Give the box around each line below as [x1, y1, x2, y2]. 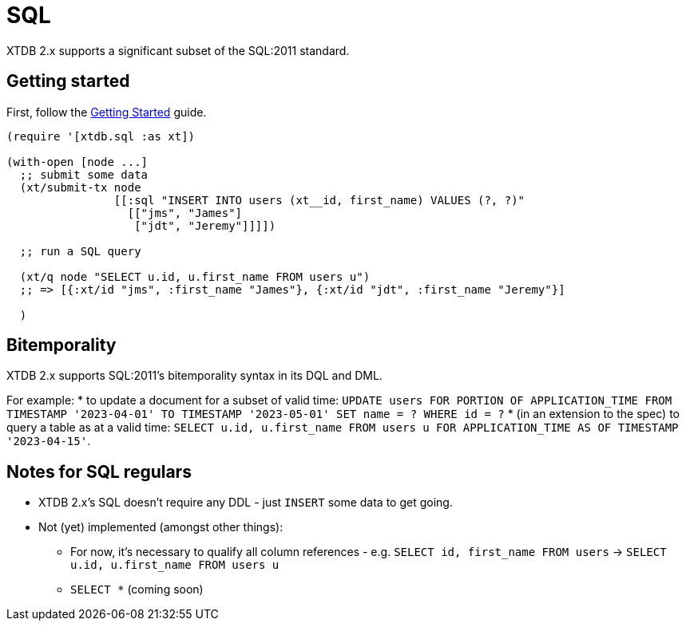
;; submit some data [19, 168, 149, 181]
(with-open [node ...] [6, 155, 149, 168]
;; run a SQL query [19, 244, 141, 258]
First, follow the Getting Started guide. [6, 104, 207, 119]
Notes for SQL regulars [6, 461, 192, 482]
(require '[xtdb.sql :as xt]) [6, 129, 196, 143]
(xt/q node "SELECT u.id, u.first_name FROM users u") [19, 270, 371, 283]
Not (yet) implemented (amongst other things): [38, 520, 284, 534]
